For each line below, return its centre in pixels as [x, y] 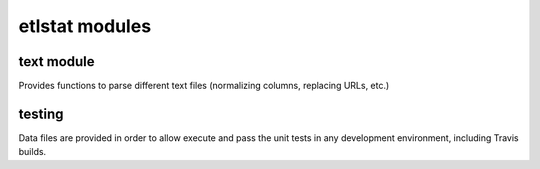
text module [56, 61]
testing [41, 113]
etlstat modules [85, 26]
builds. [32, 152]
